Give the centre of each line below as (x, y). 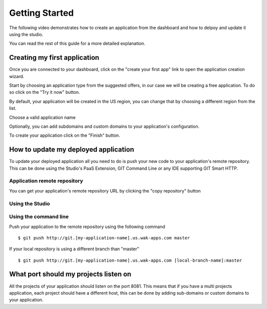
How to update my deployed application (72, 150)
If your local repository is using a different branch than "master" (74, 249)
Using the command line (39, 217)
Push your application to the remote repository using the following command (87, 227)
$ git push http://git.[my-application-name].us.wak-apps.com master (104, 238)
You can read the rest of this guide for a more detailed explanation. (77, 43)
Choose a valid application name (43, 117)
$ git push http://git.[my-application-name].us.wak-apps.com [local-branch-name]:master (130, 260)
